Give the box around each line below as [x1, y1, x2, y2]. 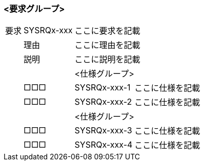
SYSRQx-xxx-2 [74, 97, 132, 107]
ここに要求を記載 [74, 26, 140, 36]
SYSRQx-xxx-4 [74, 139, 133, 150]
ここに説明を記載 [74, 54, 140, 65]
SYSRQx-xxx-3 [74, 125, 132, 136]
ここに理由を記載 [74, 40, 140, 51]
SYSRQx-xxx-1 [74, 82, 131, 93]
